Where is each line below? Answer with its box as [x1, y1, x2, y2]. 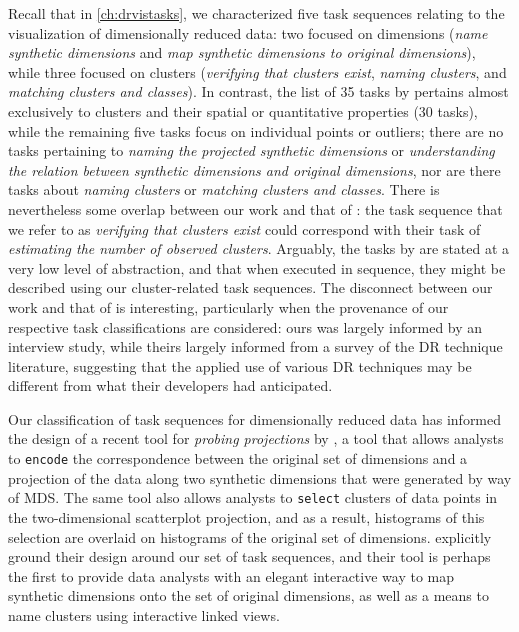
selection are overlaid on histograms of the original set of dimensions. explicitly [8, 526, 492, 547]
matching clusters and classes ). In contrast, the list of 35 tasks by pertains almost [8, 81, 509, 102]
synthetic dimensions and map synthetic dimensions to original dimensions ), [8, 42, 476, 63]
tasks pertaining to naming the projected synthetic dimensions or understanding [8, 140, 495, 161]
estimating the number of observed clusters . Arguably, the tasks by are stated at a [8, 238, 510, 259]
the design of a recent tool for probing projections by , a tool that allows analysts [8, 428, 504, 449]
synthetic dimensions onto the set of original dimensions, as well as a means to [8, 585, 489, 606]
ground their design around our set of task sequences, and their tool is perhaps [8, 546, 491, 567]
